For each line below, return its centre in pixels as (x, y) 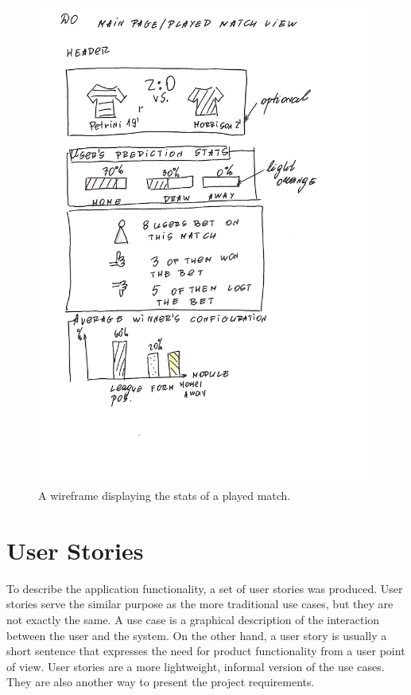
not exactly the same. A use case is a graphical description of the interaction (193, 620)
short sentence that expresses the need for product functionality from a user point (206, 651)
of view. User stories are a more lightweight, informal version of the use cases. (196, 666)
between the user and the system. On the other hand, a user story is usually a (197, 635)
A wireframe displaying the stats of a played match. (165, 496)
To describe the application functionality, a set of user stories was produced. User (205, 588)
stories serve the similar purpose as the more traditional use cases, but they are (200, 604)
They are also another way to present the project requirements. (161, 682)
